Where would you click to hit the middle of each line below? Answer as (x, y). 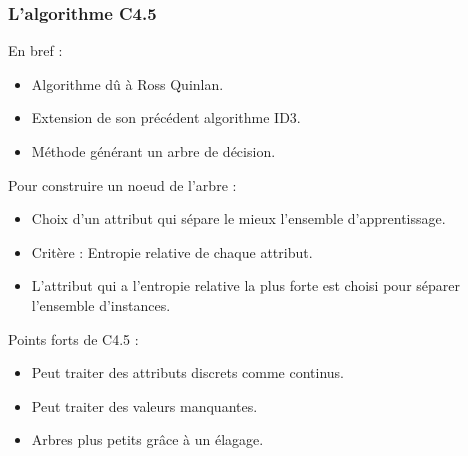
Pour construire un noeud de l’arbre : (122, 184)
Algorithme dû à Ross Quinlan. (127, 83)
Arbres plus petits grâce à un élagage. (147, 439)
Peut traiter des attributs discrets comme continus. (188, 372)
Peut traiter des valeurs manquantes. (144, 405)
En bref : (35, 50)
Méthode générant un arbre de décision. (153, 151)
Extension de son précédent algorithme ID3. (166, 117)
